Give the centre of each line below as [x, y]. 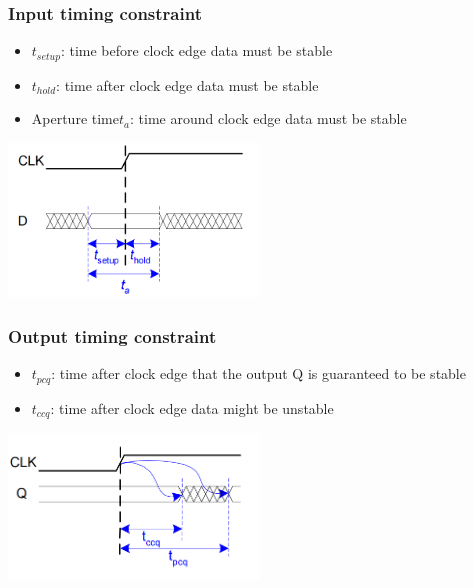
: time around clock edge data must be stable [268, 118]
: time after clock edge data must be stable [187, 84]
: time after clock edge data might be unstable [192, 407]
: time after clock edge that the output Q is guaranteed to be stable [258, 373]
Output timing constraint [112, 335]
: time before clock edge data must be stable [196, 50]
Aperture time [75, 118]
